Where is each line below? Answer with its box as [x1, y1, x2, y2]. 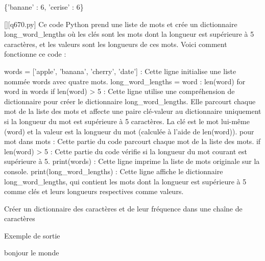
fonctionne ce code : [4, 49, 66, 59]
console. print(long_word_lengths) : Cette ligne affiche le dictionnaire [4, 165, 223, 176]
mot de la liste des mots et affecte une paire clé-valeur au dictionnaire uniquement [4, 106, 261, 116]
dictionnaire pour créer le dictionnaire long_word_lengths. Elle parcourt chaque [4, 96, 256, 106]
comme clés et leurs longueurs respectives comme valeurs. [4, 186, 184, 197]
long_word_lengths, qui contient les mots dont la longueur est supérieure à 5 [4, 176, 247, 186]
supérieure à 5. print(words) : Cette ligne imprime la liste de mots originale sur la [4, 156, 260, 167]
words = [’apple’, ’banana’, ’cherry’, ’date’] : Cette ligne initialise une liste [4, 65, 236, 76]
